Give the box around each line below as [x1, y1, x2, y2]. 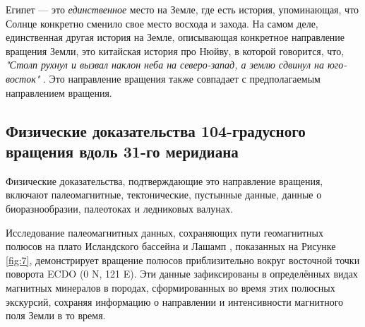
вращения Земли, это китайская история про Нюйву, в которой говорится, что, [6, 43, 345, 58]
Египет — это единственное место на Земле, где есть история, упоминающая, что [6, 2, 359, 16]
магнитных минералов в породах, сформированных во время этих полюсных [6, 280, 335, 295]
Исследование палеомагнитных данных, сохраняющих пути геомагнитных [6, 225, 323, 239]
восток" [6, 71, 40, 85]
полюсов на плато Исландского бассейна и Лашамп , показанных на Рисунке [6, 239, 336, 254]
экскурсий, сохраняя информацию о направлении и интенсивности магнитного [6, 294, 344, 309]
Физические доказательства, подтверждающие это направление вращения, [6, 173, 323, 188]
